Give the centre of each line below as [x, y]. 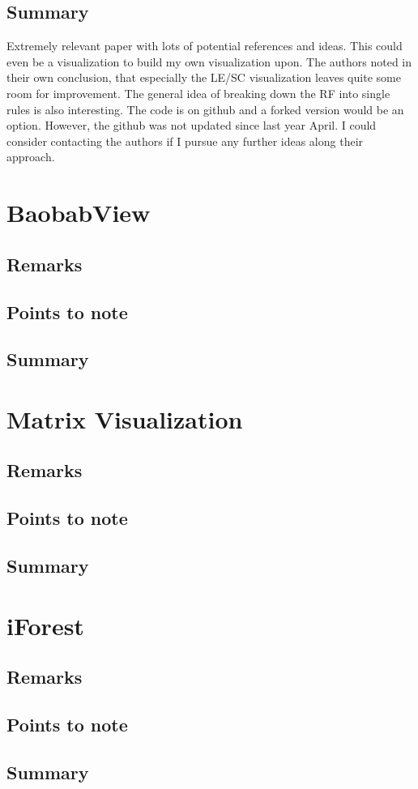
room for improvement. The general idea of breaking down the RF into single [198, 93]
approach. [31, 157]
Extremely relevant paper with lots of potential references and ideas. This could [205, 46]
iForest [45, 625]
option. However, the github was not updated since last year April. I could [192, 125]
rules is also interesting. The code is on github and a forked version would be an [205, 109]
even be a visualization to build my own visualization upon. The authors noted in [209, 61]
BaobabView [79, 213]
